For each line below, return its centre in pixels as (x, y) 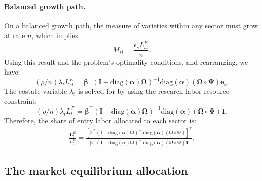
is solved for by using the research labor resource (154, 91)
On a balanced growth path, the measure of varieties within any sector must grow (131, 25)
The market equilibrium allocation (96, 170)
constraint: (21, 101)
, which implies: (56, 35)
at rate (15, 35)
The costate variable (36, 91)
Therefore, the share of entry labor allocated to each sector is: (100, 120)
